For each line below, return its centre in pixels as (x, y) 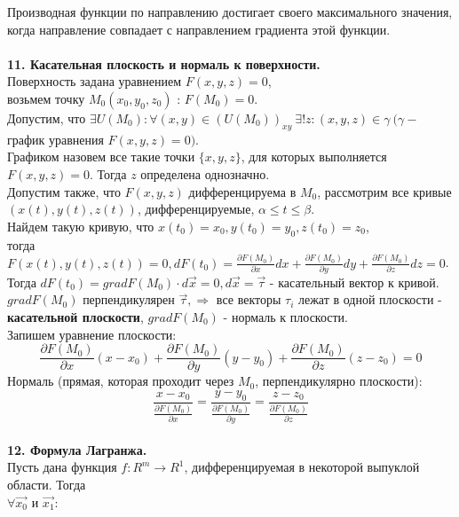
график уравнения (55, 139)
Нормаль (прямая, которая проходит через (121, 381)
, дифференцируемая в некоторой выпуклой (302, 467)
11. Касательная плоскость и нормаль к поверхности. (164, 63)
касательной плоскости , (75, 317)
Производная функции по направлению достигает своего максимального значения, (230, 12)
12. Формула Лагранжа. (77, 449)
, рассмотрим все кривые (384, 191)
